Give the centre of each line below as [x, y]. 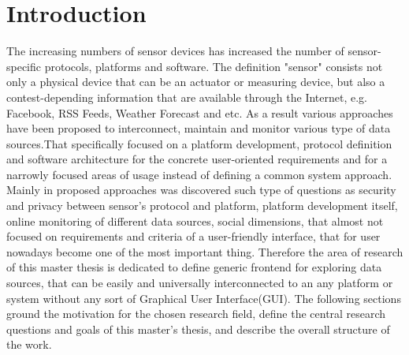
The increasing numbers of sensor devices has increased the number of [175, 51]
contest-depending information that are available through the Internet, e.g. [187, 97]
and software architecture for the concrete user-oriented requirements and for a [197, 159]
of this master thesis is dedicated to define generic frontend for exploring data [194, 267]
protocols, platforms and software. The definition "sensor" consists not [214, 66]
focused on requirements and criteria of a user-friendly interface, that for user [193, 236]
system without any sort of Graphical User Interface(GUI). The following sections [204, 298]
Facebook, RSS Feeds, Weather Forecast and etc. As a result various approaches [200, 112]
